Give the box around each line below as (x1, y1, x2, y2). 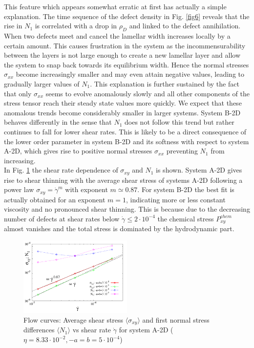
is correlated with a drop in (35, 21, 117, 31)
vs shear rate (72, 325, 111, 335)
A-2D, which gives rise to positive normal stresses (4, 146, 152, 156)
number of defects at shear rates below (4, 213, 120, 223)
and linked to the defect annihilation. (129, 21, 241, 31)
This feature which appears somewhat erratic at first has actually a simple (4, 1, 227, 11)
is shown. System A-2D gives (156, 165, 242, 175)
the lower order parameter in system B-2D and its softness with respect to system (4, 136, 249, 146)
